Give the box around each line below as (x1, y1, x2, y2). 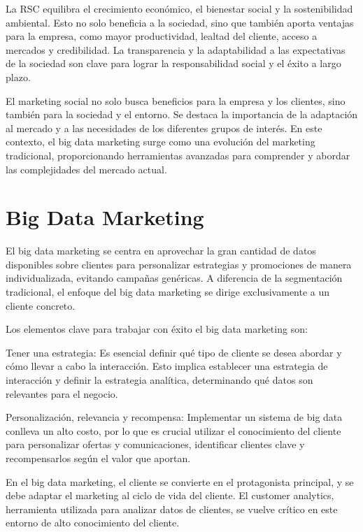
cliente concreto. (6, 298, 76, 312)
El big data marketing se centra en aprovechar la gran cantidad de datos (6, 243, 316, 258)
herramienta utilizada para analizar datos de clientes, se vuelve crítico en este (6, 501, 338, 516)
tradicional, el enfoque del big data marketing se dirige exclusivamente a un (6, 285, 330, 299)
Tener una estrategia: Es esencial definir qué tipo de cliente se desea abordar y (6, 345, 342, 359)
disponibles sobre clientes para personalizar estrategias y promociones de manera (6, 257, 352, 271)
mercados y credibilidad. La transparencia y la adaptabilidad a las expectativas (6, 42, 346, 57)
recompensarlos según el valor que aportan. (6, 450, 191, 465)
